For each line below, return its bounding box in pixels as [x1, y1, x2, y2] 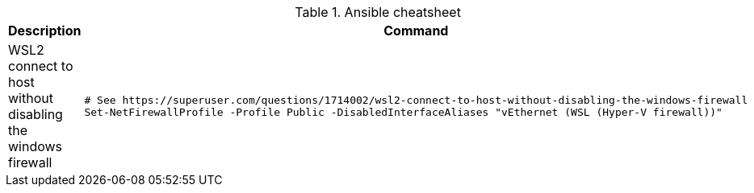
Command [383, 23, 449, 39]
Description [8, 23, 82, 39]
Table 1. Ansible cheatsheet [295, 4, 461, 20]
